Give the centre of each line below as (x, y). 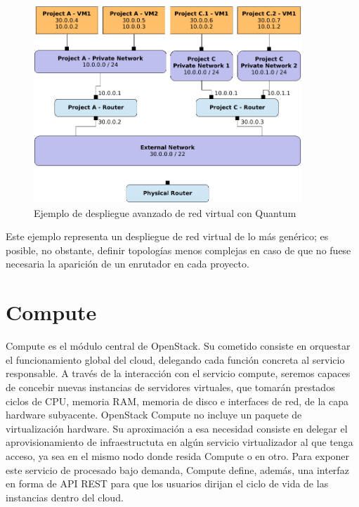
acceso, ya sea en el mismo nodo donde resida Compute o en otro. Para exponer (178, 455)
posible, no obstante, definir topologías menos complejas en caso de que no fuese (178, 250)
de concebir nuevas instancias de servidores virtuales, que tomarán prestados (170, 387)
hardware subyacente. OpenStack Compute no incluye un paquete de (154, 415)
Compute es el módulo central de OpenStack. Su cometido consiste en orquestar (178, 346)
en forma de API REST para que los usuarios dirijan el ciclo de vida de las (167, 483)
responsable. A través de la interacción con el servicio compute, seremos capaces (178, 373)
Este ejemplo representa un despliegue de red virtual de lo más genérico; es (167, 236)
